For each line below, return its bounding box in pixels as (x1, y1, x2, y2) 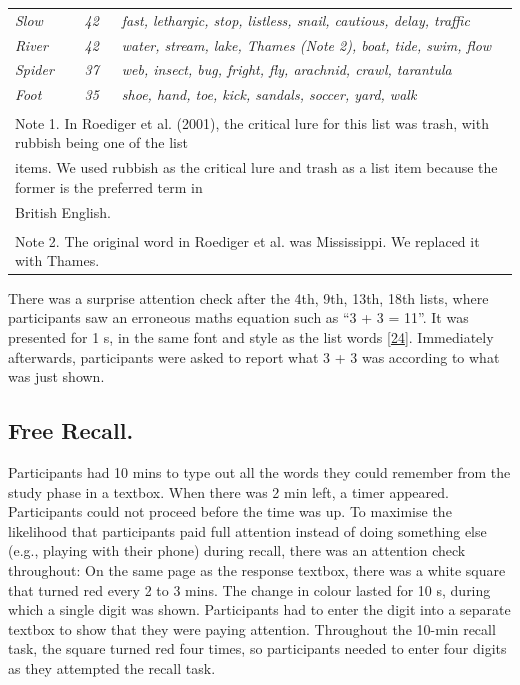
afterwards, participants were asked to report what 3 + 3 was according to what (8, 346, 500, 367)
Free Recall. (8, 415, 134, 446)
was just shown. (8, 366, 105, 387)
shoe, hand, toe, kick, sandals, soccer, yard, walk (121, 84, 417, 105)
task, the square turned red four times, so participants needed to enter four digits (8, 638, 507, 659)
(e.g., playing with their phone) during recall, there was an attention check (8, 540, 466, 561)
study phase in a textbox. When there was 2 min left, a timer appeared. (8, 481, 449, 502)
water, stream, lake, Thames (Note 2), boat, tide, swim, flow (121, 34, 492, 55)
